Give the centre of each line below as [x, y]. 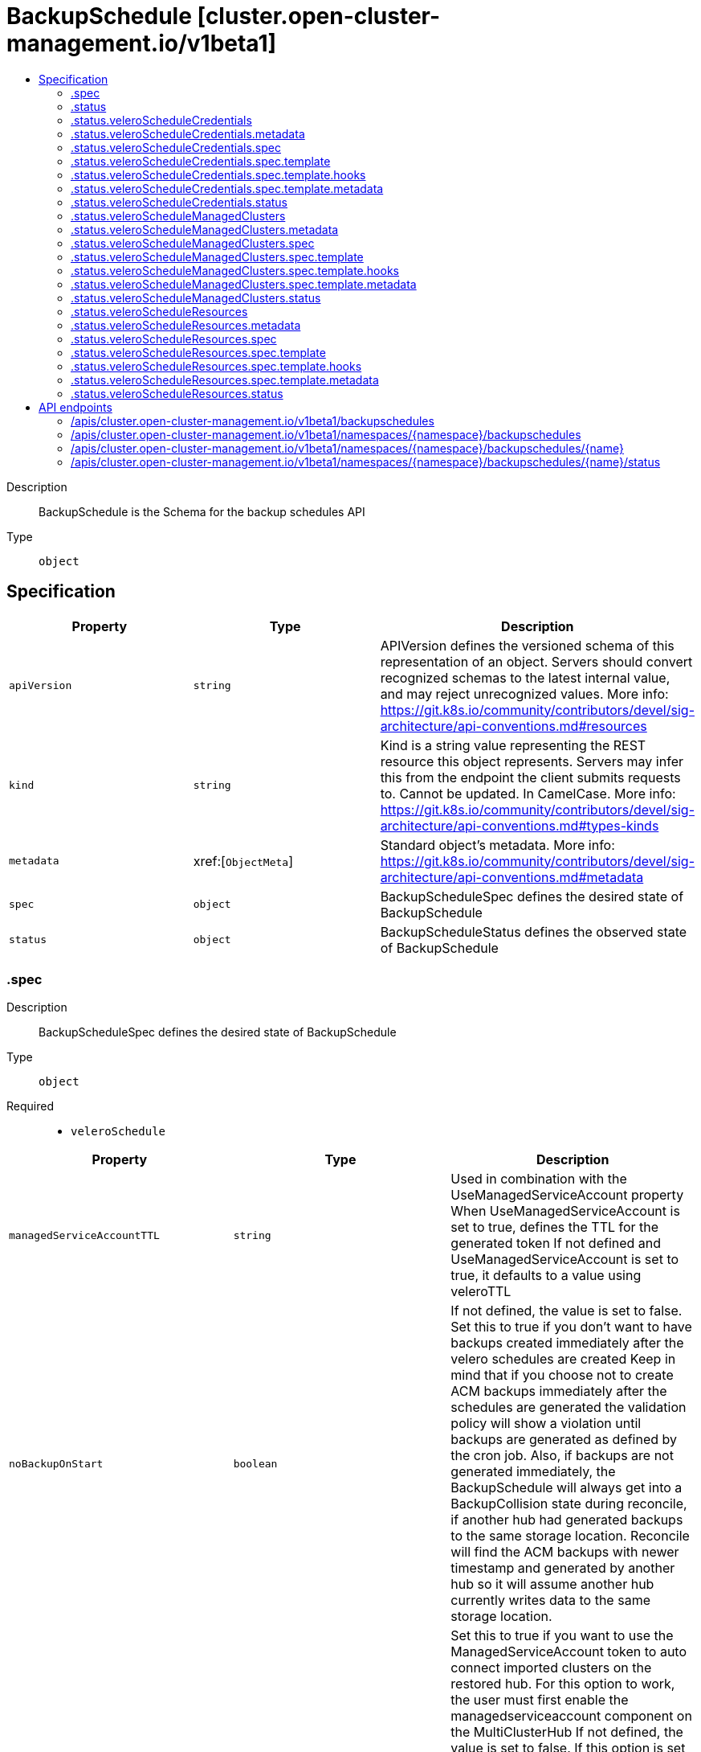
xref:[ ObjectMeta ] [243, 861]
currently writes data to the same [550, 1600]
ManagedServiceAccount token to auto [569, 1652]
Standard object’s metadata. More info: [497, 845]
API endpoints [75, 407]
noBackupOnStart [56, 1463]
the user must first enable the [540, 1700]
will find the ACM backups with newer [565, 1552]
